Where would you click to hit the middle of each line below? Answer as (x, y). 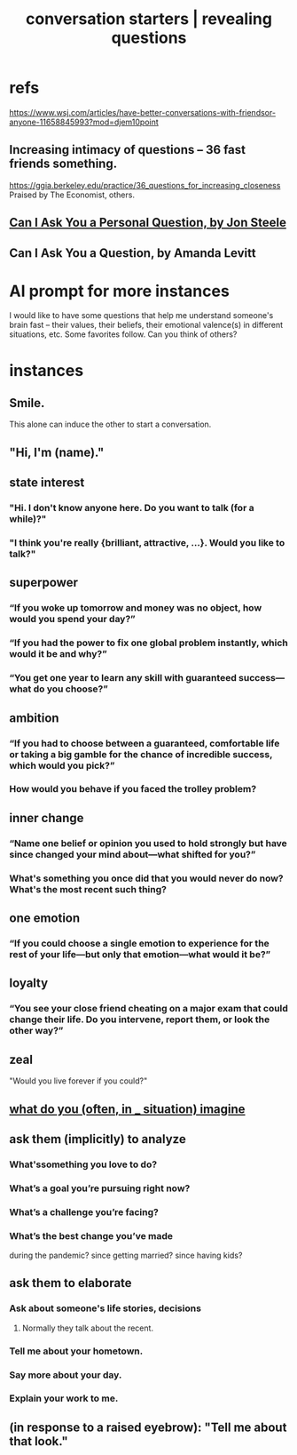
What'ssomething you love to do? (83, 1164)
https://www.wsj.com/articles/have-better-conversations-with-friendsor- (143, 112)
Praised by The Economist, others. (72, 195)
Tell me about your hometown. (76, 1351)
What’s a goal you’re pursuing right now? (100, 1188)
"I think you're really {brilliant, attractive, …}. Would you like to (147, 543)
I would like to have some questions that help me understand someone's (141, 316)
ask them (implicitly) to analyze (98, 1139)
